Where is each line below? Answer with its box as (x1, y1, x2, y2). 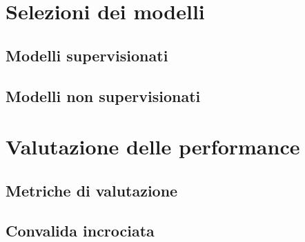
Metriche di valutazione (6, 179, 178, 201)
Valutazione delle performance (6, 132, 300, 161)
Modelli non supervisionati (6, 85, 201, 106)
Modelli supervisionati (6, 44, 168, 65)
